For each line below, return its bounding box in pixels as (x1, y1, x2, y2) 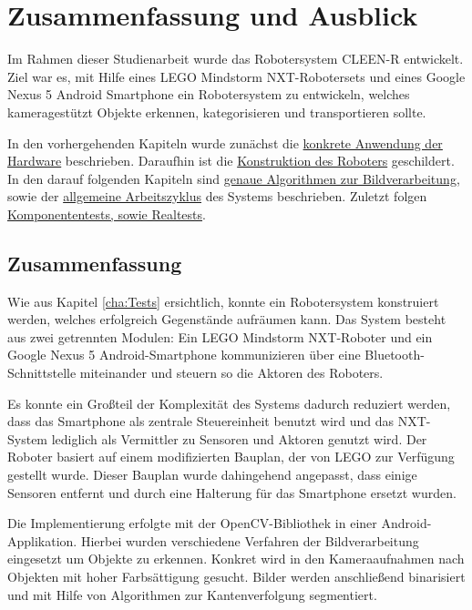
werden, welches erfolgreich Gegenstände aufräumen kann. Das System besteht (7, 310, 446, 329)
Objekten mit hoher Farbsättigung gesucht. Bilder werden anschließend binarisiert (7, 566, 466, 585)
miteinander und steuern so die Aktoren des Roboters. (79, 363, 384, 382)
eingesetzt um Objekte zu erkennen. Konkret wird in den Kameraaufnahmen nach (7, 549, 465, 568)
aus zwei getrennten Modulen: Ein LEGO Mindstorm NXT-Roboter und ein (7, 327, 433, 346)
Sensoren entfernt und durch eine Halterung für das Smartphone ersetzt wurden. (7, 483, 457, 502)
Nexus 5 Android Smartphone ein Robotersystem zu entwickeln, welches (7, 85, 410, 104)
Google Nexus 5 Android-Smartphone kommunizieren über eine (7, 345, 361, 364)
